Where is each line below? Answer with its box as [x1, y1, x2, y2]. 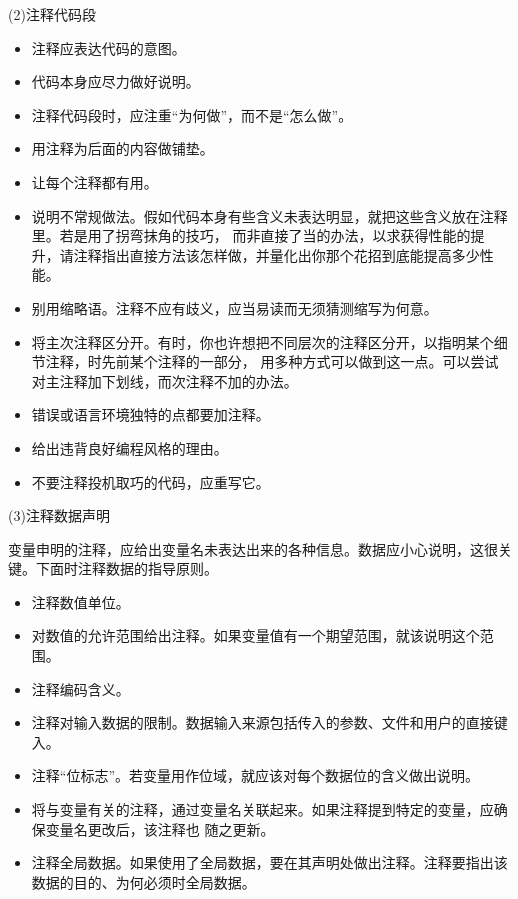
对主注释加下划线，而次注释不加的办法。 [31, 370, 298, 391]
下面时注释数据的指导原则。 [35, 558, 218, 579]
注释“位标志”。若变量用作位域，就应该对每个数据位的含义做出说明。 [31, 765, 480, 786]
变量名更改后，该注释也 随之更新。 [45, 818, 275, 839]
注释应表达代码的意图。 [31, 37, 186, 58]
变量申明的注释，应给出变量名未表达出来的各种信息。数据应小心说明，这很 [8, 538, 498, 559]
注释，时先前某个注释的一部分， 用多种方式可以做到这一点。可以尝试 [45, 351, 499, 372]
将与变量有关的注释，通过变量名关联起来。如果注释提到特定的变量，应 [31, 799, 494, 820]
